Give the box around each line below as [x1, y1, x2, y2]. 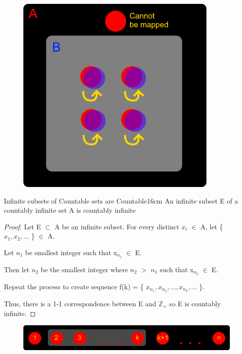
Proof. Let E [4, 221, 41, 231]
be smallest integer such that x [25, 247, 117, 257]
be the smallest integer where [40, 264, 128, 274]
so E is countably [169, 298, 221, 308]
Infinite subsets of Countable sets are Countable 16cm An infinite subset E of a [4, 195, 238, 205]
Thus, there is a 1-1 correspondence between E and [4, 298, 156, 308]
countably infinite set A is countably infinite [4, 205, 136, 215]
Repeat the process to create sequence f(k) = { [4, 281, 144, 291]
